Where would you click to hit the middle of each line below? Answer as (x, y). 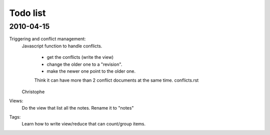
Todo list (27, 13)
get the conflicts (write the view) (80, 57)
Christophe (33, 92)
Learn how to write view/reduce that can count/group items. (84, 124)
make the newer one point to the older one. (91, 71)
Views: (16, 101)
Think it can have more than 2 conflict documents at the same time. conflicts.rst (116, 80)
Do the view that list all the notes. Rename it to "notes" (78, 108)
